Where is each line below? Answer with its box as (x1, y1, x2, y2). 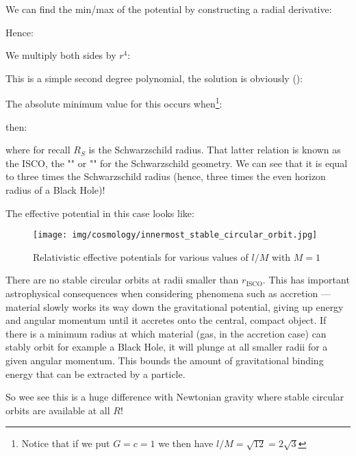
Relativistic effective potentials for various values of (33, 249, 249, 264)
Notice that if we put (21, 436, 110, 451)
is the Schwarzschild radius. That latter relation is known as (88, 142, 341, 157)
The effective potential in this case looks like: (5, 205, 194, 220)
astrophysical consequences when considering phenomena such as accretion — (5, 286, 331, 301)
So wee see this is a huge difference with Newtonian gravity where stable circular (5, 390, 344, 404)
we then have (158, 436, 214, 451)
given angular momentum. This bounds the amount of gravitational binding (5, 353, 324, 367)
